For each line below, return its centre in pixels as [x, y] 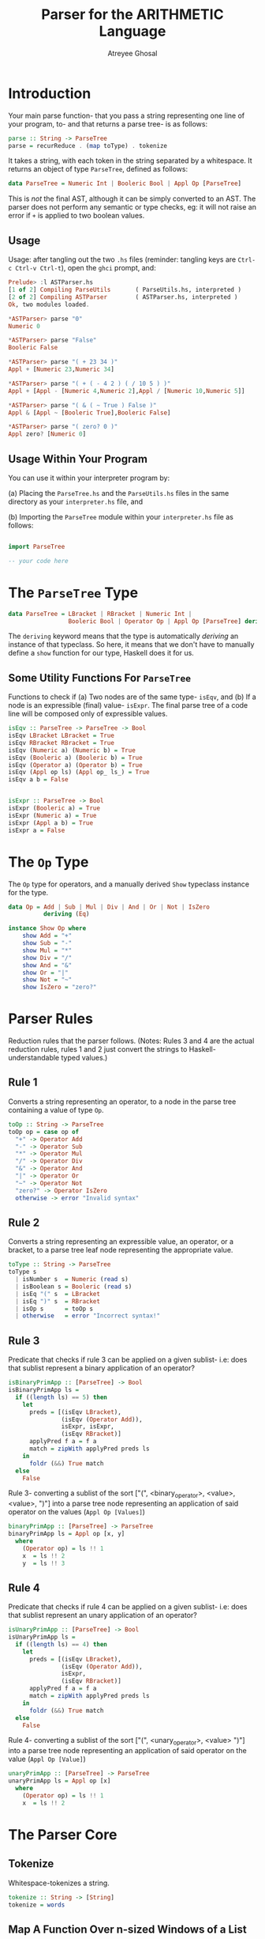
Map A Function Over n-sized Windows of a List [127, 1929]
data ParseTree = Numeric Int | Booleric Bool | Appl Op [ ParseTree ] [125, 183]
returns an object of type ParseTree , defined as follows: [98, 169]
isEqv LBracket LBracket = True [61, 736]
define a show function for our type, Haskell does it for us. [101, 653]
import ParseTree [37, 546]
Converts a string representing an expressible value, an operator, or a [121, 1242]
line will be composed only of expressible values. [88, 714]
